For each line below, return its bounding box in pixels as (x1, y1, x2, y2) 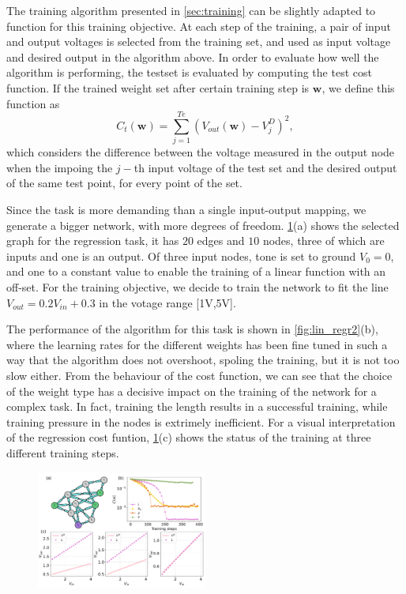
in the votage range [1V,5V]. (99, 294, 236, 310)
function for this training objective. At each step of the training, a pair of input (6, 17, 391, 34)
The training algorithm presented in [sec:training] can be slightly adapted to (6, 2, 376, 18)
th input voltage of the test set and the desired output (133, 159, 397, 175)
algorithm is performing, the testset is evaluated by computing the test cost (6, 64, 372, 81)
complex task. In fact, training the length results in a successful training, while (6, 398, 388, 415)
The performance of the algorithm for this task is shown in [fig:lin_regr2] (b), (6, 321, 378, 337)
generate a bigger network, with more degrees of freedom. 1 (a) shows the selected (6, 216, 400, 233)
